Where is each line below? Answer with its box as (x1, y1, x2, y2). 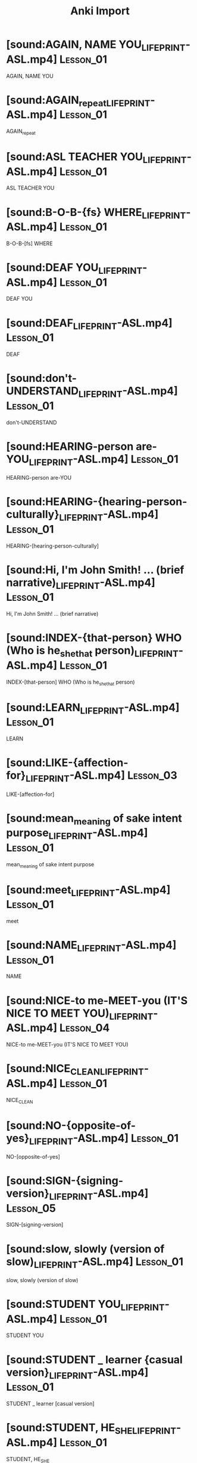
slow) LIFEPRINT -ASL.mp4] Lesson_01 (6, 1255, 183, 1270)
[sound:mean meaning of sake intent (6, 811, 183, 827)
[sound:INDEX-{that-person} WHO (6, 631, 182, 645)
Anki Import (70, 4, 130, 18)
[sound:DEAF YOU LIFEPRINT (6, 261, 143, 276)
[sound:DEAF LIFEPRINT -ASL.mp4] (6, 316, 173, 332)
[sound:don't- (6, 372, 77, 385)
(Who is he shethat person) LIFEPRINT (6, 644, 179, 659)
